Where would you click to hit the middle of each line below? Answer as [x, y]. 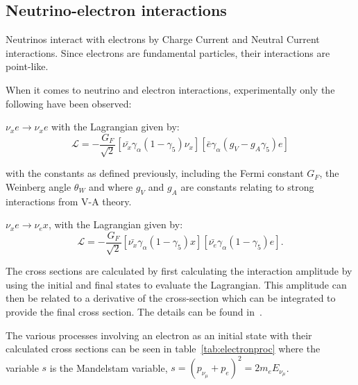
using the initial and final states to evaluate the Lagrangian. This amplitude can [176, 284]
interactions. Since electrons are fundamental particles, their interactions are [168, 52]
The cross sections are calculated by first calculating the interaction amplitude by [179, 271]
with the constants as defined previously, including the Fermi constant [155, 173]
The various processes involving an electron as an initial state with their [159, 335]
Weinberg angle [39, 186]
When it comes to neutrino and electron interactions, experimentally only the [170, 89]
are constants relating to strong [247, 186]
